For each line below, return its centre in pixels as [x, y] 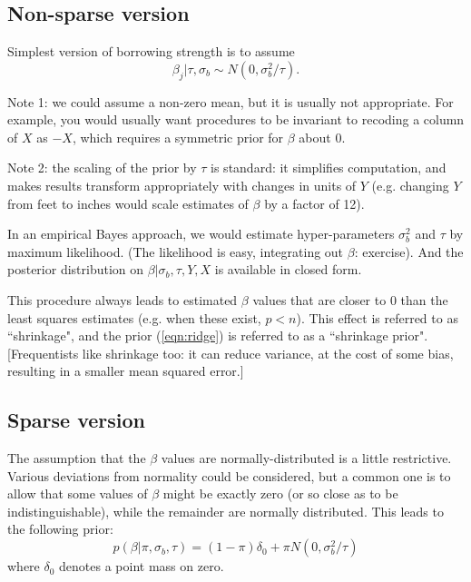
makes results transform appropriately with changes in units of [182, 185]
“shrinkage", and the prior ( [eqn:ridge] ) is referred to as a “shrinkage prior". [218, 335]
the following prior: [60, 529]
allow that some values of [78, 493]
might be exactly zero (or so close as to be [280, 493]
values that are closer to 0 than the [350, 299]
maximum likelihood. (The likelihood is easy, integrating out [176, 251]
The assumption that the [77, 458]
